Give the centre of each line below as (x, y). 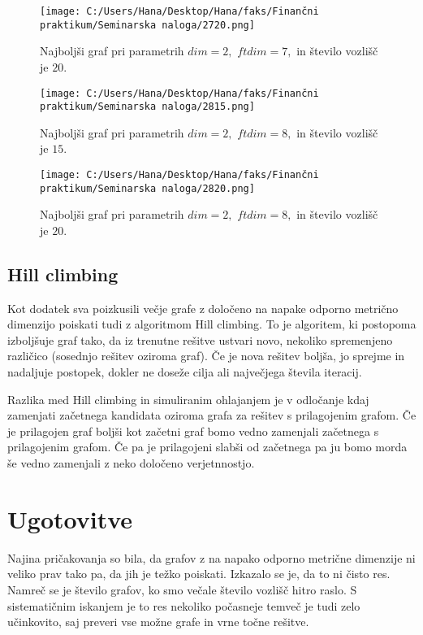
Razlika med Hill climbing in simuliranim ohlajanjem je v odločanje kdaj (188, 399)
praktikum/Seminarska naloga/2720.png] (147, 25)
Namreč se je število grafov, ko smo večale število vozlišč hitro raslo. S (182, 589)
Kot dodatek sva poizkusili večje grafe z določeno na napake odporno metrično (203, 308)
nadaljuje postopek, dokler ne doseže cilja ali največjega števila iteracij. (185, 372)
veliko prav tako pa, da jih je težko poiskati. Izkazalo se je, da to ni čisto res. (199, 574)
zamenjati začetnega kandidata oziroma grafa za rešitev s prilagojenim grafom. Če (212, 415)
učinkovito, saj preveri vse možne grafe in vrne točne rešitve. (158, 622)
